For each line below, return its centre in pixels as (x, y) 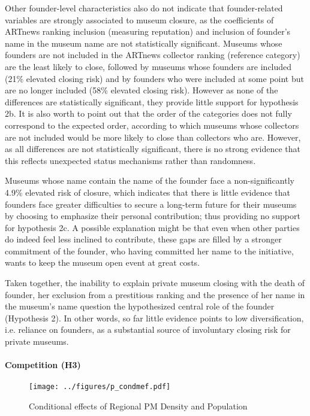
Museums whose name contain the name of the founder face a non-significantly (150, 180)
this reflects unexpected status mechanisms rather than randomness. (130, 160)
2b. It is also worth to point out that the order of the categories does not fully (148, 113)
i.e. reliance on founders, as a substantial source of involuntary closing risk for (148, 330)
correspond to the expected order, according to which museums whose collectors (152, 125)
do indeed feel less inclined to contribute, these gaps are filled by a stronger (143, 239)
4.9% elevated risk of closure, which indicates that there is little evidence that (148, 192)
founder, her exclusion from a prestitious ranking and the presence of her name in (155, 294)
